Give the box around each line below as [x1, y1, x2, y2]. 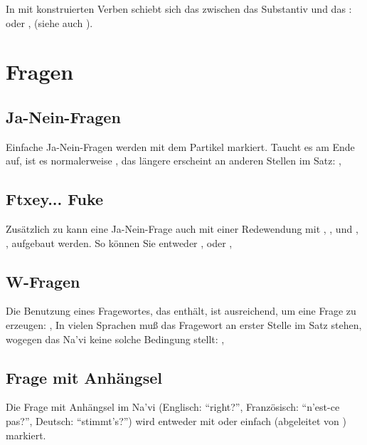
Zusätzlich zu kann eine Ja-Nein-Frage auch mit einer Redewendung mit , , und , [6, 221, 358, 236]
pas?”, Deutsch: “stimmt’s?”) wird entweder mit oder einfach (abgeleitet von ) [6, 414, 346, 429]
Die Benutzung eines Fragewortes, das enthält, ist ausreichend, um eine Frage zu [6, 303, 356, 318]
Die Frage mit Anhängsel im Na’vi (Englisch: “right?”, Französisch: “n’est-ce [6, 399, 340, 414]
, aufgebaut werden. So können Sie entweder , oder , [6, 235, 233, 250]
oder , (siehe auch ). [6, 15, 93, 30]
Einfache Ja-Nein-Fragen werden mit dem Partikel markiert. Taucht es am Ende [6, 139, 355, 154]
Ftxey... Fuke [6, 188, 104, 210]
